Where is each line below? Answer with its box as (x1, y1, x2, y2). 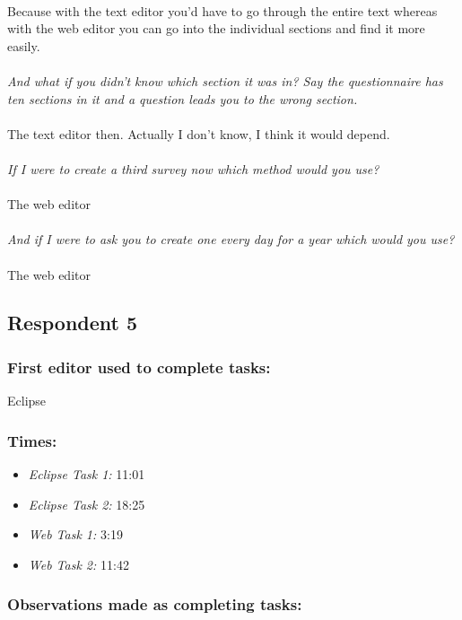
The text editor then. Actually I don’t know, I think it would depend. (7, 124, 390, 143)
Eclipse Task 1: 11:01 (28, 464, 145, 483)
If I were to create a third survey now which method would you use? (7, 159, 379, 178)
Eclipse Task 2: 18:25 (28, 494, 145, 513)
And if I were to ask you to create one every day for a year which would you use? (7, 230, 455, 249)
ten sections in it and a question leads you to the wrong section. (7, 89, 358, 108)
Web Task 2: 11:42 (28, 555, 129, 573)
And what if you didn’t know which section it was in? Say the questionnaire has (7, 71, 443, 90)
